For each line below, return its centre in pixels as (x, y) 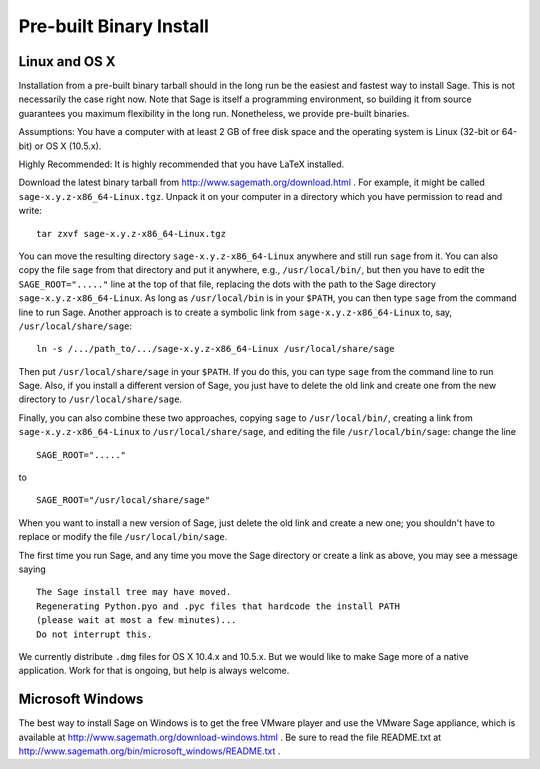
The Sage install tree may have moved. (134, 592)
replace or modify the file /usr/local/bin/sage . (123, 537)
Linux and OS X (67, 61)
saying (32, 569)
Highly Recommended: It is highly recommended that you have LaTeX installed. (181, 164)
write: (30, 211)
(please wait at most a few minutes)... (136, 620)
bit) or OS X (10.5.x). (60, 146)
